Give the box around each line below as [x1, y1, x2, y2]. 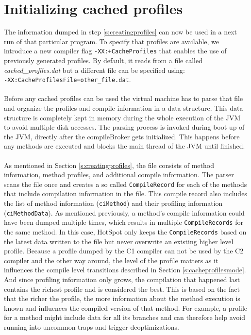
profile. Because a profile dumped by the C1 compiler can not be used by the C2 [4, 246, 244, 256]
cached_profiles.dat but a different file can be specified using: [4, 65, 185, 75]
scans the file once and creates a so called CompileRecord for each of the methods [4, 179, 247, 189]
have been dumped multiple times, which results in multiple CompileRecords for [4, 217, 243, 227]
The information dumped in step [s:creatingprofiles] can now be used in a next [4, 27, 237, 37]
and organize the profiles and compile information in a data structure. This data [4, 103, 243, 113]
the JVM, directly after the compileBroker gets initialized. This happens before [4, 131, 240, 141]
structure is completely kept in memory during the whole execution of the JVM [4, 112, 241, 122]
